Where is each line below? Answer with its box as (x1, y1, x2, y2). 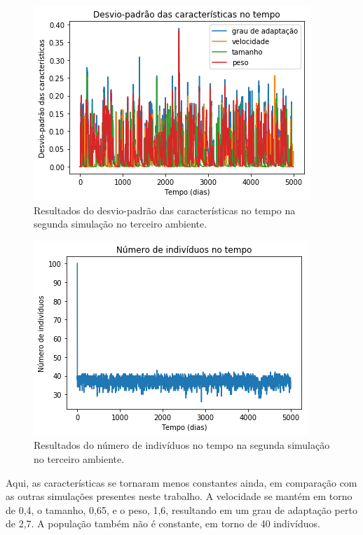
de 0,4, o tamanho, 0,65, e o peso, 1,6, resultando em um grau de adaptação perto (6, 502, 357, 517)
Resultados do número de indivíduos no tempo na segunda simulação (34, 438, 330, 452)
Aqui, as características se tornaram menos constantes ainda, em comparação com (6, 475, 357, 489)
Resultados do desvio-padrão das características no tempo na (34, 202, 296, 217)
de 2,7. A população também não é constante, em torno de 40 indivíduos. (6, 516, 320, 531)
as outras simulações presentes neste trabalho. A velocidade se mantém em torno (6, 489, 352, 503)
